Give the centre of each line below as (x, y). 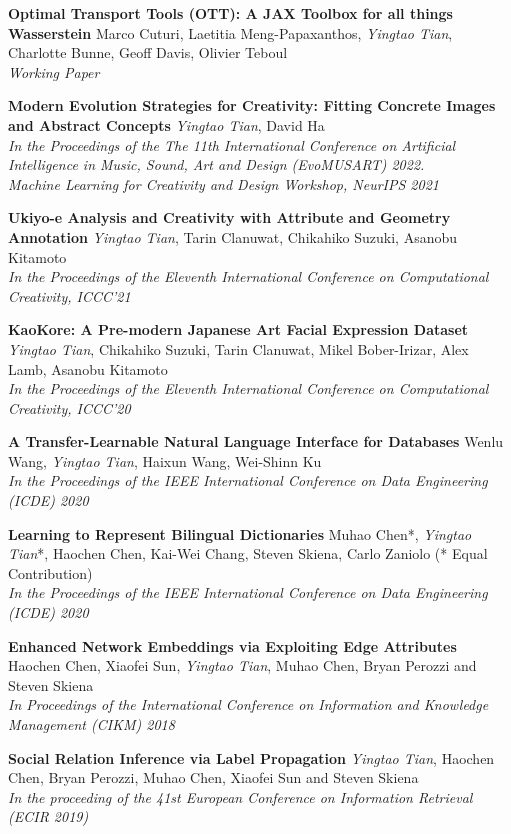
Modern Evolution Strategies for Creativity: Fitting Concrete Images (252, 105)
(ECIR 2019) (48, 816)
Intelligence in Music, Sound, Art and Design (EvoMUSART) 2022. (216, 164)
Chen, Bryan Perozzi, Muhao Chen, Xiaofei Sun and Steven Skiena (213, 777)
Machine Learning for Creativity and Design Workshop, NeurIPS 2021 (223, 183)
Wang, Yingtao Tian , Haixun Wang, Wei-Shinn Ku (165, 460)
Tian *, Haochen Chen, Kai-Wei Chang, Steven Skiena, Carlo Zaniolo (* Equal (248, 553)
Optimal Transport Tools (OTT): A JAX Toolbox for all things (230, 13)
